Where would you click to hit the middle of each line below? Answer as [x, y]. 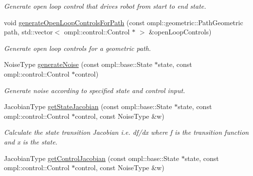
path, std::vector [28, 32]
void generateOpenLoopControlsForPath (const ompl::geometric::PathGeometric [124, 22]
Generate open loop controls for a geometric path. [78, 48]
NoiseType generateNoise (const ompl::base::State [78, 64]
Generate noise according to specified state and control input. [95, 90]
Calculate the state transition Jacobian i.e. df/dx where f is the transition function [126, 132]
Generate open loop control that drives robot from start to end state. [105, 6]
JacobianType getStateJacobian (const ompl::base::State [88, 106]
